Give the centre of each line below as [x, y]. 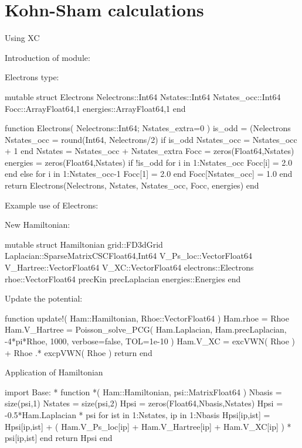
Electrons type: [32, 77]
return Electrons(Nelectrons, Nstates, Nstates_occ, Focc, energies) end [132, 185]
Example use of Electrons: [52, 205]
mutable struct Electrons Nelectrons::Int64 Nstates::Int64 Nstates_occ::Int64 [143, 96]
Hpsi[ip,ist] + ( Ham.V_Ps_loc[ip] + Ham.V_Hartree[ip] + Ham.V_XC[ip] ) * [148, 426]
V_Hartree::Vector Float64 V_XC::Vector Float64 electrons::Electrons [129, 267]
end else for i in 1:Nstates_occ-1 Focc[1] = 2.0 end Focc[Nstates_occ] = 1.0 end [149, 174]
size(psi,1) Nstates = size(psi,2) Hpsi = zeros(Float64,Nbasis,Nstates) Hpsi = [144, 403]
